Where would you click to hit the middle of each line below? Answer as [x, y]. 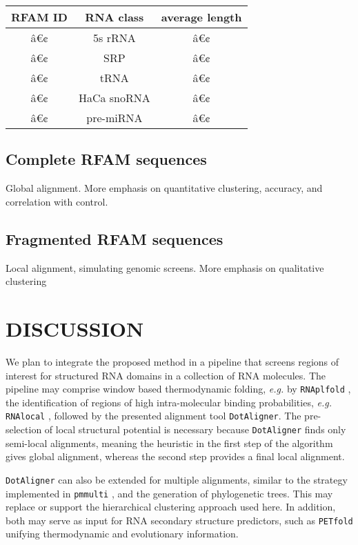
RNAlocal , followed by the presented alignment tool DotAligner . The [153, 416]
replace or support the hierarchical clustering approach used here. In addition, [171, 507]
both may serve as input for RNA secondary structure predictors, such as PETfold [179, 520]
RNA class [115, 17]
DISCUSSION [75, 328]
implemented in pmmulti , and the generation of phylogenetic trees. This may [169, 493]
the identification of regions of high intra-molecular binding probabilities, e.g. [169, 402]
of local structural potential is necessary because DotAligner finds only [195, 429]
